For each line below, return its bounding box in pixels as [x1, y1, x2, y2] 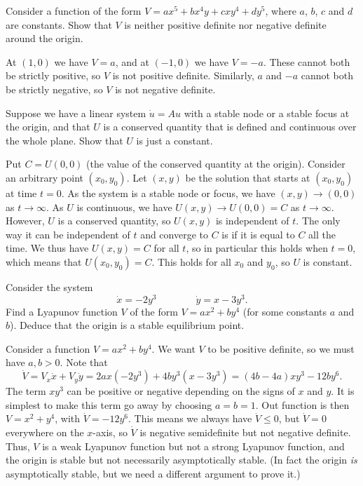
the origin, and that [6, 119, 90, 134]
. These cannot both [263, 54, 350, 69]
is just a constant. [136, 133, 213, 147]
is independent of [215, 213, 289, 228]
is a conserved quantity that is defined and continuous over [103, 119, 357, 134]
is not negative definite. [115, 81, 216, 96]
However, [6, 213, 45, 228]
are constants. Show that [6, 17, 112, 32]
